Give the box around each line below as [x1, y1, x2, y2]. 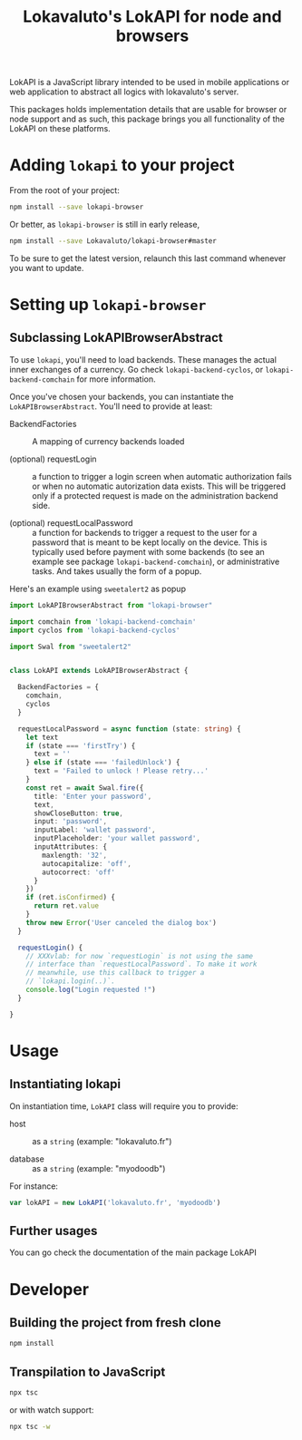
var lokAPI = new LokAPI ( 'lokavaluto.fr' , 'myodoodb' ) [9, 1198, 221, 1207]
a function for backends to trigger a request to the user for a [32, 527, 258, 538]
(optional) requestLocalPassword [9, 517, 133, 528]
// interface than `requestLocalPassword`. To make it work [25, 959, 258, 969]
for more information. [76, 374, 156, 384]
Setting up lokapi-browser [9, 295, 207, 315]
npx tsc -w [9, 1422, 51, 1431]
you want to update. [9, 262, 84, 273]
